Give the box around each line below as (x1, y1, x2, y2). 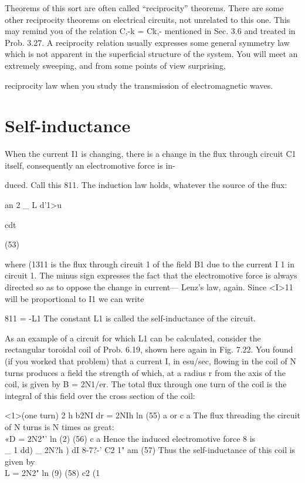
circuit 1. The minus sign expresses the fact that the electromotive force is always (5, 269, 297, 281)
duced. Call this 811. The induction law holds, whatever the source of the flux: (5, 179, 287, 191)
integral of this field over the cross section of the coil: (5, 389, 195, 401)
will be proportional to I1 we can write (5, 292, 144, 304)
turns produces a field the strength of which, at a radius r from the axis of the (5, 366, 286, 378)
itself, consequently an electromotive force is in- (5, 159, 175, 171)
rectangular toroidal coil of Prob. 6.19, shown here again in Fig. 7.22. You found (5, 343, 293, 355)
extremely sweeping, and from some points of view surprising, (5, 59, 226, 71)
